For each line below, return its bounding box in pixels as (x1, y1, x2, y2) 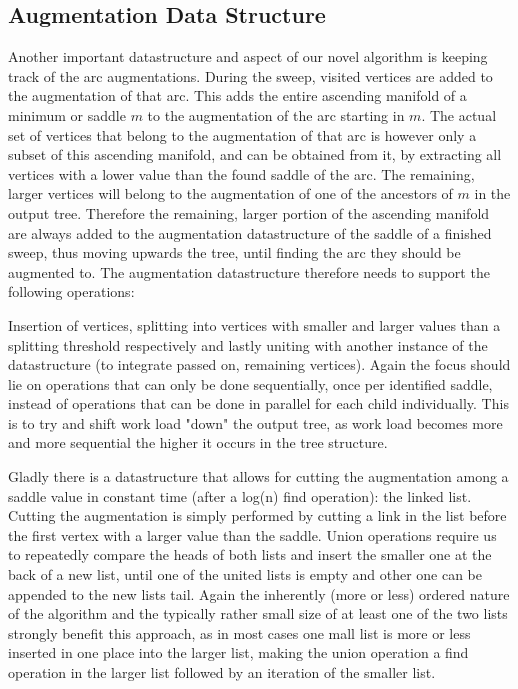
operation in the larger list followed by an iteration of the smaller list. (8, 662, 436, 683)
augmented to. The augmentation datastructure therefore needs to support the (8, 261, 490, 282)
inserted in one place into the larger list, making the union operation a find (8, 642, 469, 663)
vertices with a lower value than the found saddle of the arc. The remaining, (8, 163, 475, 184)
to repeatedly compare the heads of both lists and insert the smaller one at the (8, 544, 492, 565)
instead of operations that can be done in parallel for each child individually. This (8, 393, 509, 414)
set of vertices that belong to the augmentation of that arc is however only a (8, 124, 477, 145)
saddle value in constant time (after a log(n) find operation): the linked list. (8, 485, 472, 506)
